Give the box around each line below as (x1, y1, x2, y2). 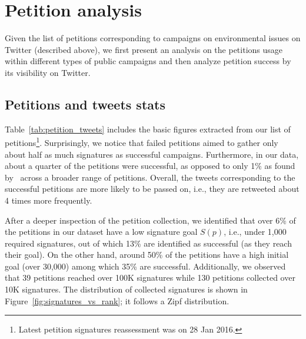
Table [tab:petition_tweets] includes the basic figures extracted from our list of (5, 122, 291, 135)
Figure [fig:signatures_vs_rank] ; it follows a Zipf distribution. (5, 294, 229, 307)
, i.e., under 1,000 (224, 225, 287, 238)
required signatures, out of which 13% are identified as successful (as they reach (5, 237, 292, 249)
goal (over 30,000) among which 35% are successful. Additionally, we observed (5, 260, 286, 272)
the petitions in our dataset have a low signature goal (5, 225, 198, 238)
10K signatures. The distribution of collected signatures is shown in (5, 283, 248, 295)
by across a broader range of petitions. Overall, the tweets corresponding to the (5, 171, 295, 183)
